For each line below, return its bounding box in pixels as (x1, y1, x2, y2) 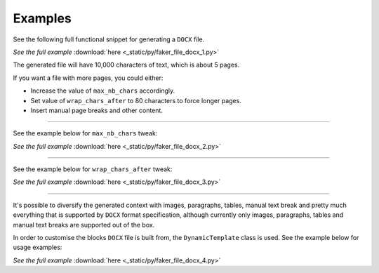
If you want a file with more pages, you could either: (13, 74, 164, 82)
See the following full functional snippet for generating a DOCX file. (13, 35, 205, 44)
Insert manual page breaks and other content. (30, 106, 163, 114)
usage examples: (13, 243, 62, 252)
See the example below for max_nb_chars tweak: (13, 129, 158, 138)
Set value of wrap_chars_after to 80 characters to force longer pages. (30, 96, 241, 105)
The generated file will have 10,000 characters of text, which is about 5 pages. (13, 60, 240, 69)
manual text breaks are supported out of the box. (13, 220, 155, 229)
